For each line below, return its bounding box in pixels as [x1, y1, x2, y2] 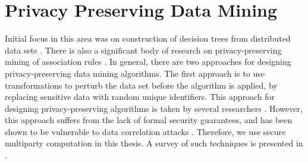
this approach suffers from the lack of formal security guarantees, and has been [5, 114, 293, 126]
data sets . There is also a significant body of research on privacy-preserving [5, 43, 282, 56]
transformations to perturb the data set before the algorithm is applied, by [5, 79, 278, 91]
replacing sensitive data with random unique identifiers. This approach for [5, 90, 275, 103]
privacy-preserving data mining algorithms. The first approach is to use [5, 67, 265, 79]
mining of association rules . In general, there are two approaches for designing [5, 55, 291, 68]
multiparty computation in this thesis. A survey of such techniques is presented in [5, 137, 303, 149]
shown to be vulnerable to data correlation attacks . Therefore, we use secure [5, 125, 286, 137]
